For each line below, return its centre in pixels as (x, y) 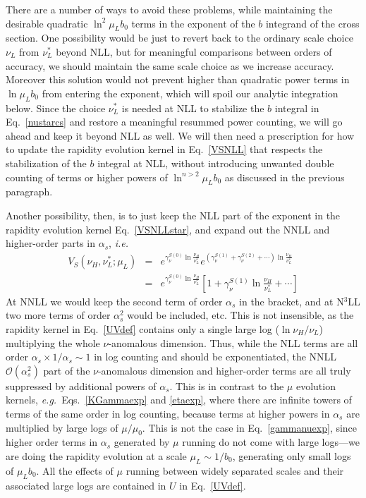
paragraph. (29, 192)
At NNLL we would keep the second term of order (114, 301)
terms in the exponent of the (193, 23)
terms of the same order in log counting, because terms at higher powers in (168, 413)
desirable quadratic (47, 23)
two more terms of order (58, 315)
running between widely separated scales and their (235, 470)
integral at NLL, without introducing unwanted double (216, 163)
